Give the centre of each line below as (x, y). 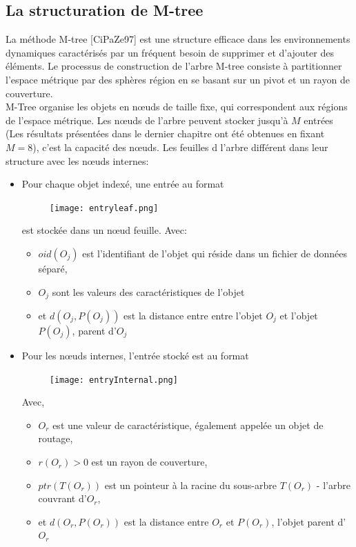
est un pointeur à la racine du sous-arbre (190, 485)
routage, (56, 438)
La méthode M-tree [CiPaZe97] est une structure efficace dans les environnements (178, 39)
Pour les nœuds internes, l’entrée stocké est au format (135, 356)
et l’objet (299, 316)
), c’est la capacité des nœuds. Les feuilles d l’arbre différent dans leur (180, 147)
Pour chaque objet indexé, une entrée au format (123, 184)
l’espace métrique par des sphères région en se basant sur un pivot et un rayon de (178, 79)
